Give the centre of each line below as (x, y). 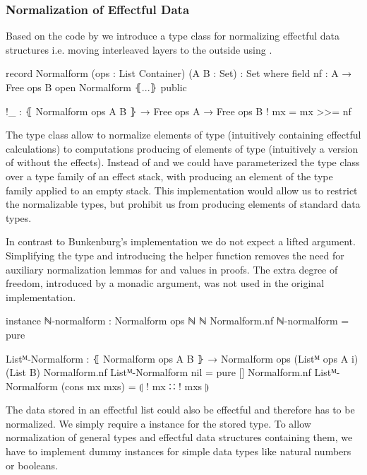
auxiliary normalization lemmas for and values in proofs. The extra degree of (172, 269)
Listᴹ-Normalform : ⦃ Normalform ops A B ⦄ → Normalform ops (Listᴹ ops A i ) (182, 358)
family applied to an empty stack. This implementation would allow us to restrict (182, 190)
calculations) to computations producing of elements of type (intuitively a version (182, 148)
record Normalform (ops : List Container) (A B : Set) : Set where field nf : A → (179, 73)
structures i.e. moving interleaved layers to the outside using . (139, 49)
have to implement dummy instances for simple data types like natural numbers (179, 451)
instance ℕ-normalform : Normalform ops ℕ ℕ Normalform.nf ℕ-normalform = (178, 321)
